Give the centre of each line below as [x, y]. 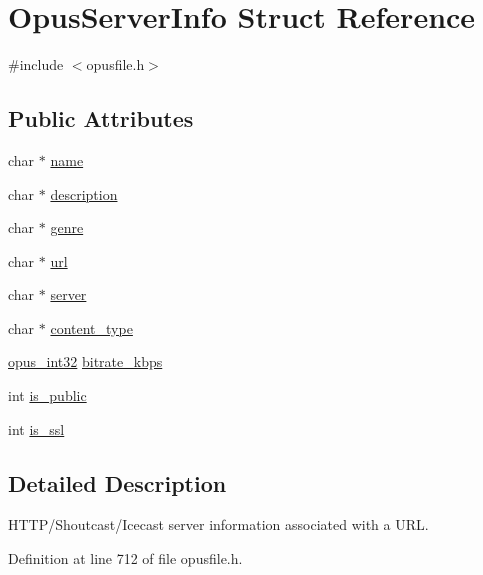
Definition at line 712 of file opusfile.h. [125, 558]
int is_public [47, 395]
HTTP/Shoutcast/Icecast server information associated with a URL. [218, 524]
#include [36, 64]
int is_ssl [36, 428]
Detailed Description [117, 482]
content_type [91, 327]
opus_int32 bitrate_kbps [85, 361]
